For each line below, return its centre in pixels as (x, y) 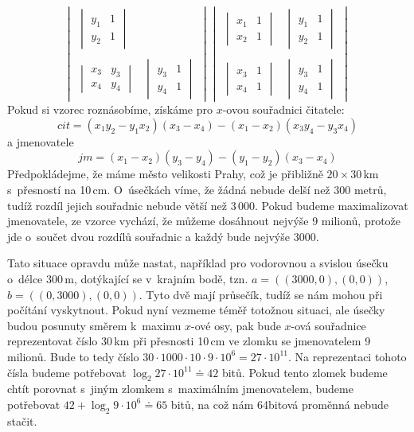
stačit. (22, 420)
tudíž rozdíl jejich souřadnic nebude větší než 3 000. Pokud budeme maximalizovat (208, 205)
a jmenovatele (41, 141)
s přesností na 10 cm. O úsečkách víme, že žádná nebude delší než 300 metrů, (197, 190)
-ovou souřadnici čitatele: (283, 109)
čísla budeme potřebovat (67, 372)
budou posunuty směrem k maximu (94, 325)
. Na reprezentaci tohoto (347, 356)
